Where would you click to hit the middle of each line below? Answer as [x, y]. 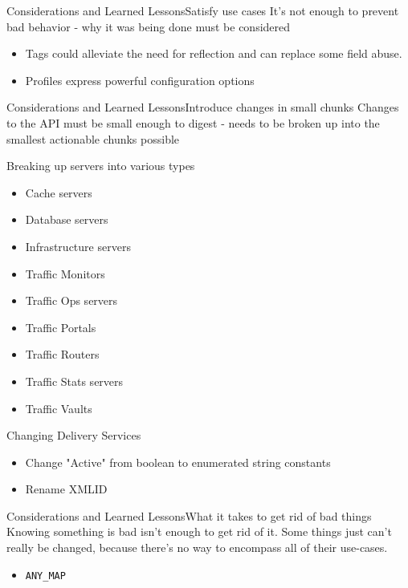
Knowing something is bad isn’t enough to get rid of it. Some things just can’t [199, 531]
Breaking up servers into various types [101, 166]
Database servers [67, 219]
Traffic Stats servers [74, 381]
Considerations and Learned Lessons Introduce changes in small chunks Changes [203, 107]
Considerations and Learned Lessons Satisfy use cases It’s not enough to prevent [203, 10]
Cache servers [59, 192]
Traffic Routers [62, 354]
